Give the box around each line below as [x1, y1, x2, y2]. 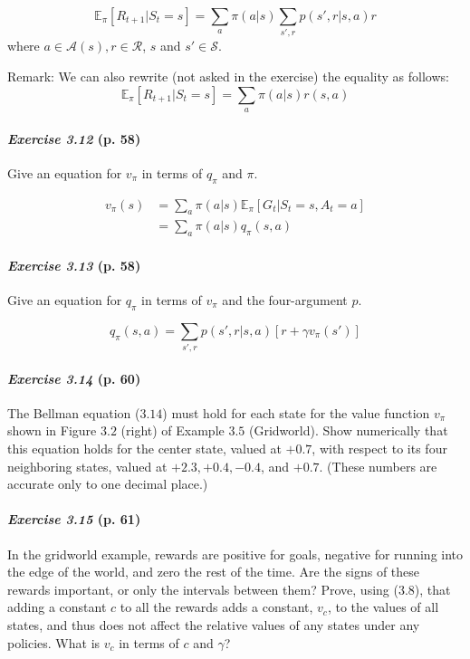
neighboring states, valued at [7, 456, 168, 475]
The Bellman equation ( [7, 403, 140, 422]
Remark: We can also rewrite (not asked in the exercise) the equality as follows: [7, 66, 449, 85]
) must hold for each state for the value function [162, 403, 430, 422]
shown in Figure [7, 421, 97, 440]
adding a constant [7, 597, 107, 616]
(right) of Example [120, 421, 225, 440]
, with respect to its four [312, 439, 447, 458]
